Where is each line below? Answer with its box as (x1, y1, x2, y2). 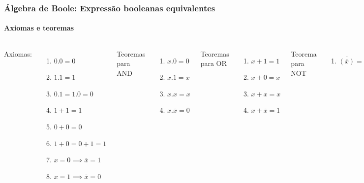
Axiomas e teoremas (4, 23, 74, 33)
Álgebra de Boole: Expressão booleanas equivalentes (4, 1, 215, 14)
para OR (200, 58, 227, 68)
